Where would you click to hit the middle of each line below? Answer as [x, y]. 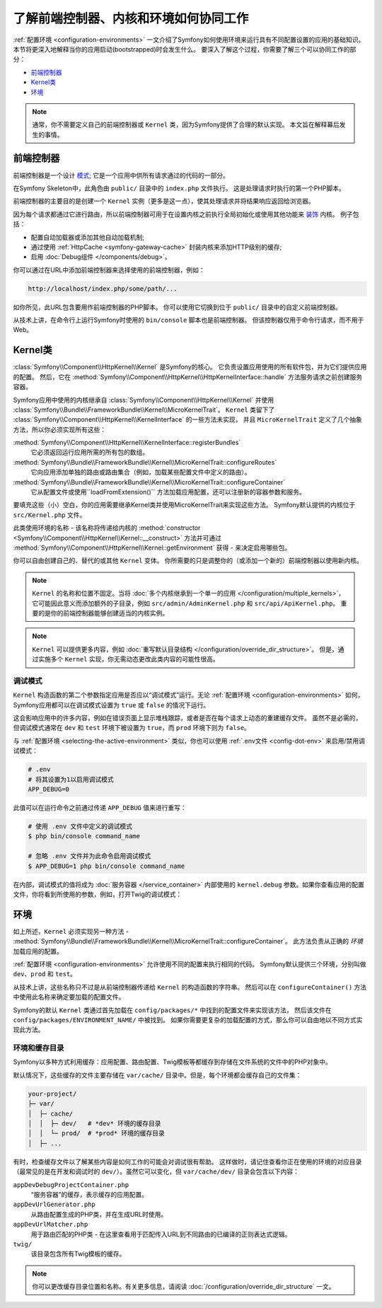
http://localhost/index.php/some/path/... [103, 289]
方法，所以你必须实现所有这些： [59, 429]
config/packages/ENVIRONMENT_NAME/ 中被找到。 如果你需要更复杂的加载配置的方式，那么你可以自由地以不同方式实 [188, 1019]
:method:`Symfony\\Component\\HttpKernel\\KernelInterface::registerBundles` [127, 443]
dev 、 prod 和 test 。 [45, 974]
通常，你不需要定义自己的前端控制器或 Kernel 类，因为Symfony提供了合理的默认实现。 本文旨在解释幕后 [186, 125]
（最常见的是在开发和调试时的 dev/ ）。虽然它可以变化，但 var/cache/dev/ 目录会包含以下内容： [156, 1171]
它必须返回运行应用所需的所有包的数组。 [89, 452]
